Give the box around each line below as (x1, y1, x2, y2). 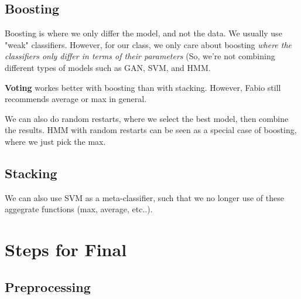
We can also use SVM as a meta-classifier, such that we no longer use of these (5, 191, 284, 203)
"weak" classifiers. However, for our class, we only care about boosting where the (5, 38, 292, 50)
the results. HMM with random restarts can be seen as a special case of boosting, (5, 124, 297, 136)
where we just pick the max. (5, 135, 106, 147)
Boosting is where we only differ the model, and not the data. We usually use (5, 27, 282, 39)
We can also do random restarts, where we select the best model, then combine (5, 112, 289, 124)
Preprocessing (5, 277, 91, 295)
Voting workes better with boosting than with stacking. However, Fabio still (5, 81, 281, 93)
